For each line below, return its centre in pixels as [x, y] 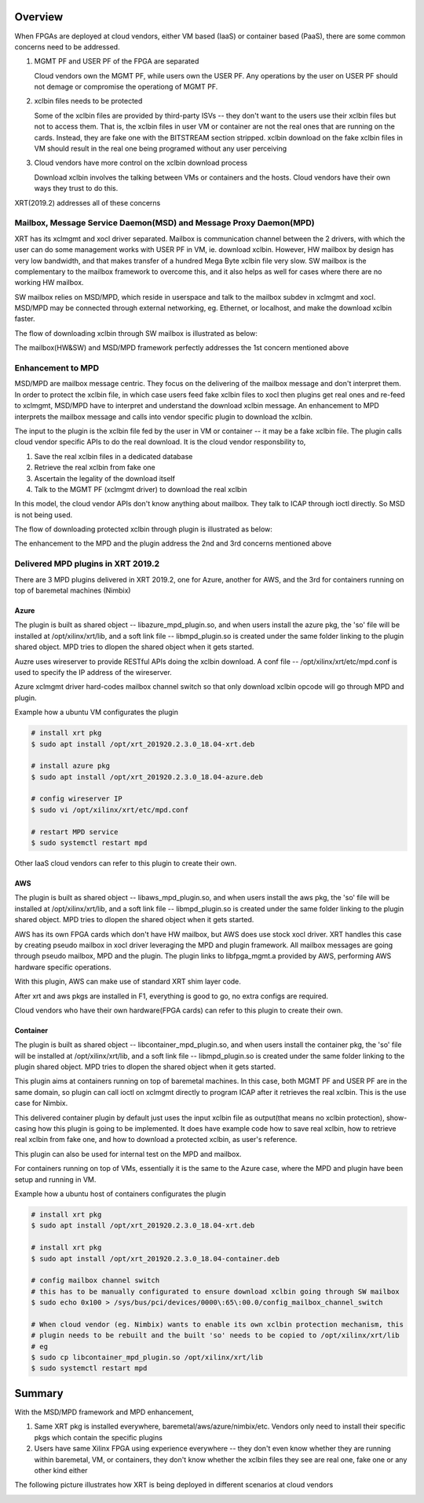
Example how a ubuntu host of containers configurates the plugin [121, 1194]
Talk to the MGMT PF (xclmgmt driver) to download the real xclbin [141, 489]
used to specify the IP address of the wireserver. [93, 672]
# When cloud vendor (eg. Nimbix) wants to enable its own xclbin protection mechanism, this [217, 1324]
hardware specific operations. [63, 967]
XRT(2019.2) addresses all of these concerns [88, 202]
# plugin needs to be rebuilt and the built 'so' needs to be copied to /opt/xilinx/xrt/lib [215, 1335]
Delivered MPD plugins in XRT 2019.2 [87, 564]
